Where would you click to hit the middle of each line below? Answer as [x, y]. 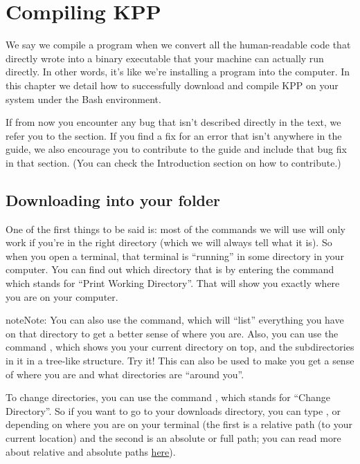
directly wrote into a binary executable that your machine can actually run [165, 58]
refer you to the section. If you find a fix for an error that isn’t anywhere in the [174, 135]
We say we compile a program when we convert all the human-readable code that [178, 45]
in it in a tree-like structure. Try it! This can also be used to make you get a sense [180, 361]
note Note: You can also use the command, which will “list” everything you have [175, 320]
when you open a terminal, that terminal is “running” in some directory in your [175, 256]
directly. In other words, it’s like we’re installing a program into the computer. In [178, 72]
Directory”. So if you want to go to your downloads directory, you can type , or [173, 410]
